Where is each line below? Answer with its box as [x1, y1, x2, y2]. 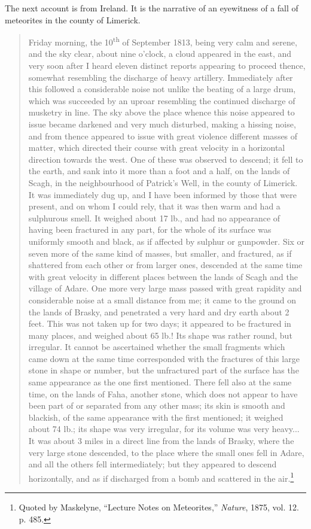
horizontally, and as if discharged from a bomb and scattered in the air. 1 [28, 470, 294, 484]
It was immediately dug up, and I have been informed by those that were [28, 188, 297, 200]
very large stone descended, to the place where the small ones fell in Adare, [28, 446, 304, 458]
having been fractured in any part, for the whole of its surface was [28, 223, 272, 236]
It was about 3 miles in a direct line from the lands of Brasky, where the [28, 434, 294, 447]
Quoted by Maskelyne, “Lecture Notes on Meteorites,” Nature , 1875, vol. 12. [19, 501, 299, 513]
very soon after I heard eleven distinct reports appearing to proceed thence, [28, 59, 306, 72]
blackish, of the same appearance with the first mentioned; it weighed [28, 411, 283, 423]
